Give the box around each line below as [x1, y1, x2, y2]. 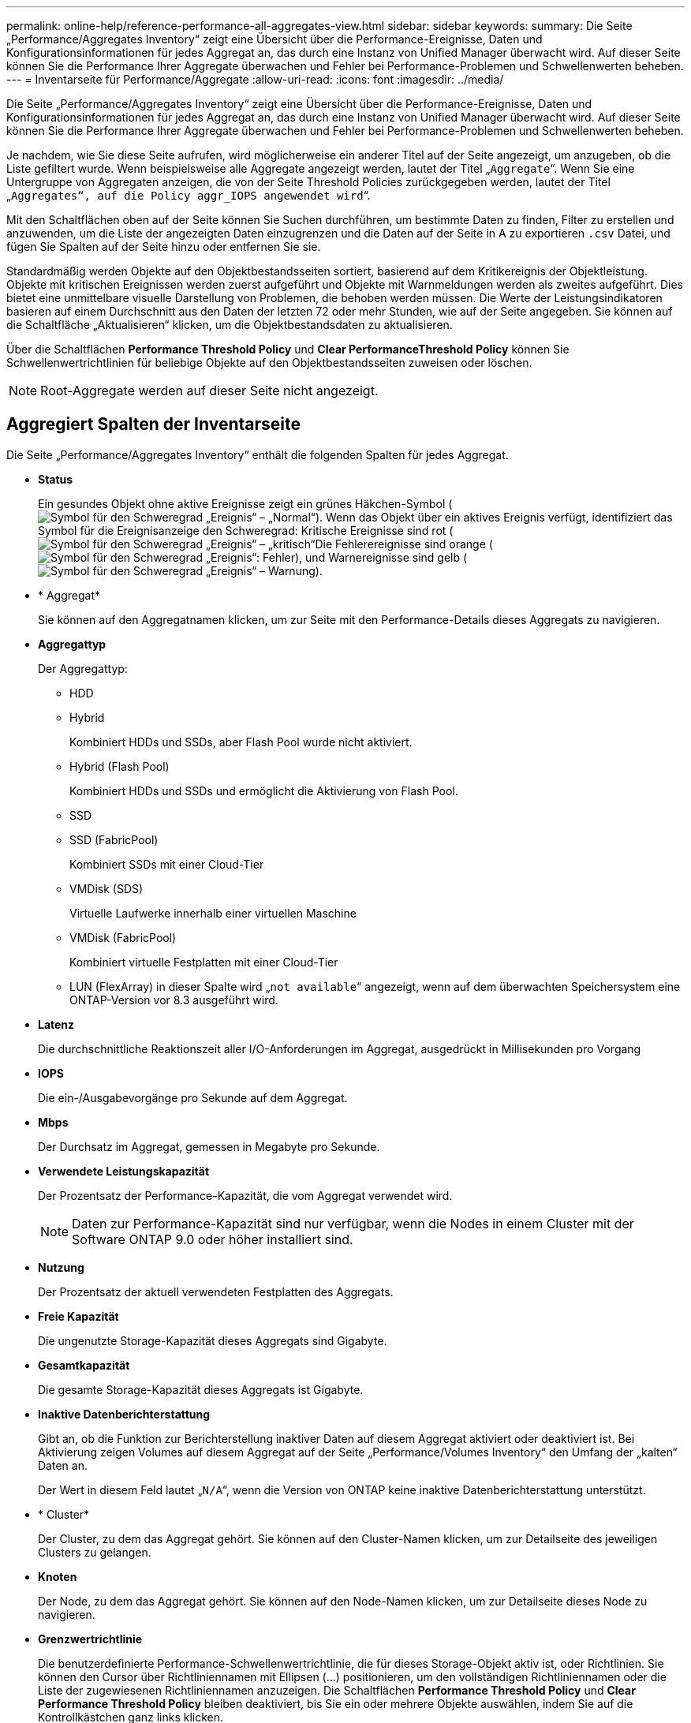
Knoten [38, 1569, 77, 1583]
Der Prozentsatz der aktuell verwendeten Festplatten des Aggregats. [38, 1284, 394, 1299]
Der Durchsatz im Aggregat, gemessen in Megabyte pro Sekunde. [38, 1139, 380, 1153]
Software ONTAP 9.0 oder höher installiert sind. [72, 1231, 353, 1247]
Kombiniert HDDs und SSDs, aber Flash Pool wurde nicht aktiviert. [69, 734, 413, 749]
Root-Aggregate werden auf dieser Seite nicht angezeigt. [40, 383, 379, 398]
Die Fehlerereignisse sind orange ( [315, 536, 493, 551]
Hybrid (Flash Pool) [69, 759, 170, 773]
